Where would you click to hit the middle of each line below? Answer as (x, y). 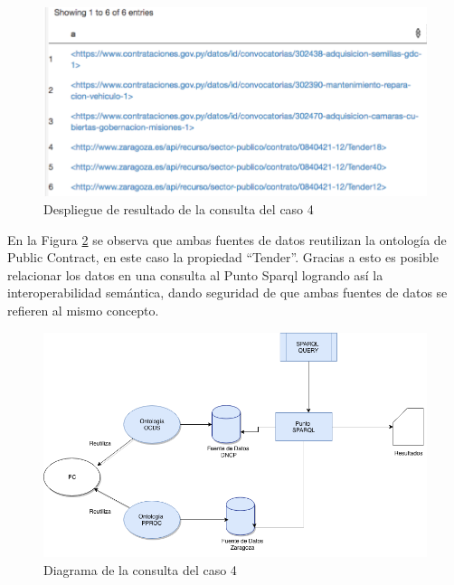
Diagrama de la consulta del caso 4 (140, 569)
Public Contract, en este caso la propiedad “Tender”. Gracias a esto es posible (223, 257)
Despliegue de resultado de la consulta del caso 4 (179, 208)
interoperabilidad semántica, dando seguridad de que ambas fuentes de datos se (227, 292)
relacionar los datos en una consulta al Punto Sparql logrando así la (195, 274)
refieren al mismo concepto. (83, 310)
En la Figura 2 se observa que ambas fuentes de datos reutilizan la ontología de (227, 239)
